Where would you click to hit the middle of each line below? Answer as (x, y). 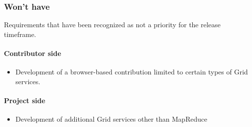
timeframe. (20, 34)
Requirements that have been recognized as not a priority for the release (112, 25)
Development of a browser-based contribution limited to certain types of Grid (132, 72)
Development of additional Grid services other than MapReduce (111, 119)
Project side (25, 100)
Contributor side (33, 53)
